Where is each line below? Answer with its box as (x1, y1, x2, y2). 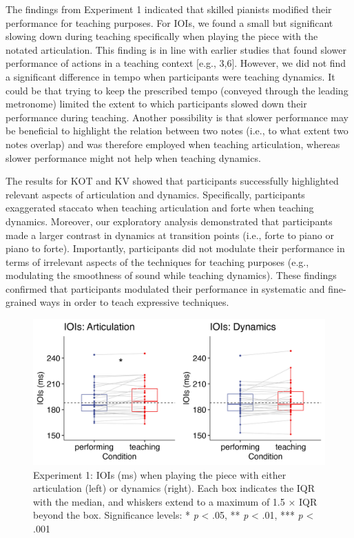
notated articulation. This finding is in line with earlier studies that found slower (6, 42, 346, 56)
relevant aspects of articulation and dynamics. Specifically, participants (6, 187, 305, 201)
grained (6, 295, 37, 309)
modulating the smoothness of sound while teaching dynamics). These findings (6, 268, 337, 282)
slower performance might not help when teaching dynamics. (6, 150, 261, 165)
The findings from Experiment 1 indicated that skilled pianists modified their (6, 2, 332, 16)
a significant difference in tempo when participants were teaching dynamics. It (6, 69, 335, 83)
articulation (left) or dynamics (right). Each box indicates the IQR (33, 481, 315, 495)
